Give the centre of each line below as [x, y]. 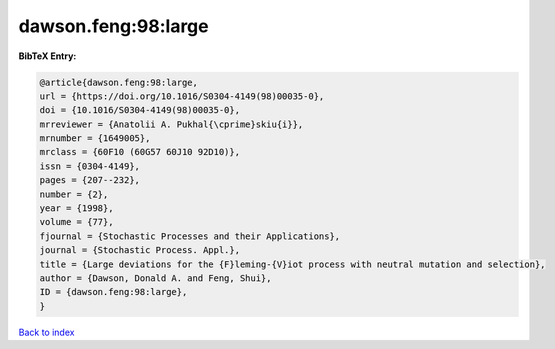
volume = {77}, [76, 222]
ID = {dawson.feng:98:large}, [113, 292]
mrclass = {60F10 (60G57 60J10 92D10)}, [139, 152]
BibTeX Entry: [47, 56]
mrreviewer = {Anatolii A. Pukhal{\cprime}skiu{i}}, [171, 124]
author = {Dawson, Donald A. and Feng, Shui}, [155, 278]
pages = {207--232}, [89, 180]
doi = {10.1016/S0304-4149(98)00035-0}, [139, 110]
